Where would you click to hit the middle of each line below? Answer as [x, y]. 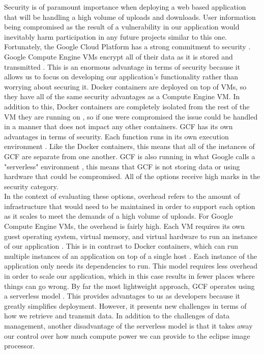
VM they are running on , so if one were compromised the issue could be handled [131, 116]
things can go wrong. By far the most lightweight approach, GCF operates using [129, 286]
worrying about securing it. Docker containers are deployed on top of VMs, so [125, 86]
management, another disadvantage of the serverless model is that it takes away [128, 326]
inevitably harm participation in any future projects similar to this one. [115, 36]
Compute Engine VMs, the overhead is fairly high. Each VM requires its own [124, 226]
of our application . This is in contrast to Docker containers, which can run [121, 246]
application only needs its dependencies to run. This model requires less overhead [131, 266]
